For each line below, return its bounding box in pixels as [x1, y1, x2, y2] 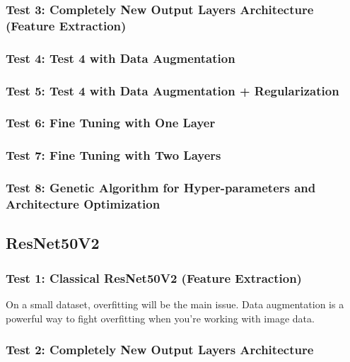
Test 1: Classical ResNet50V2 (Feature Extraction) [6, 269, 302, 286]
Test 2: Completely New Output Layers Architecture [6, 341, 314, 358]
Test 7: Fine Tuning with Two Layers [6, 146, 221, 164]
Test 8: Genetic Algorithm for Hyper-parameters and [6, 179, 316, 197]
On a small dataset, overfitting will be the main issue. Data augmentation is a [6, 296, 344, 311]
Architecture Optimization [6, 194, 161, 212]
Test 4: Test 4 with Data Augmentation [6, 49, 235, 66]
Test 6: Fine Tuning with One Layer [6, 114, 216, 132]
